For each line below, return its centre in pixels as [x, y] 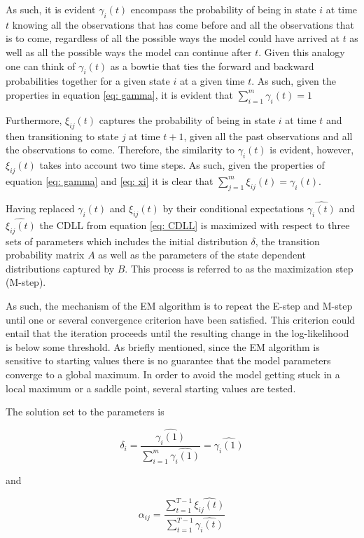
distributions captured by [60, 268]
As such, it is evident [51, 9]
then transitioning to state [62, 136]
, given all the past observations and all [268, 136]
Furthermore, [34, 119]
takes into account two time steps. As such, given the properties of [182, 164]
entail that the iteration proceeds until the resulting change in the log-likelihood [177, 333]
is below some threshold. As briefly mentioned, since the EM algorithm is [163, 346]
